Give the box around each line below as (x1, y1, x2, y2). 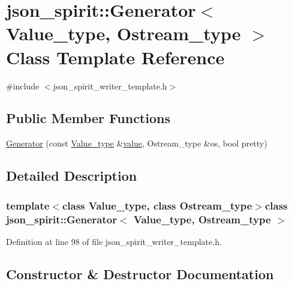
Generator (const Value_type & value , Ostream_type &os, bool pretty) (6, 137, 267, 150)
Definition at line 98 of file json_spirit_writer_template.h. (6, 235, 222, 247)
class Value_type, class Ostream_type (62, 198, 252, 213)
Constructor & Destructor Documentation (6, 264, 274, 283)
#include (6, 79, 40, 92)
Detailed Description (6, 166, 137, 185)
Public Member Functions (6, 109, 170, 127)
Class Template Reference (6, 44, 225, 69)
